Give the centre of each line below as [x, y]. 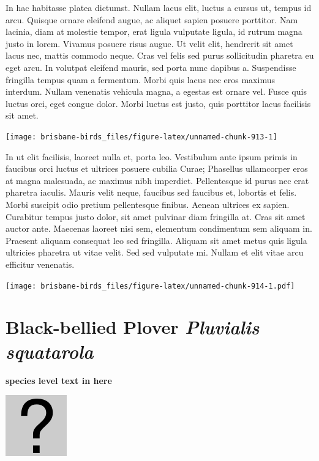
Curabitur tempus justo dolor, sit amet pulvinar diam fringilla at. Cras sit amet [156, 216]
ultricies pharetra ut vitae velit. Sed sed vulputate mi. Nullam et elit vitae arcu [155, 252]
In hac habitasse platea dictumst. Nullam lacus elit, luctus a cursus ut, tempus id [159, 7]
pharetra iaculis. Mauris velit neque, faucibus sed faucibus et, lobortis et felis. [151, 192]
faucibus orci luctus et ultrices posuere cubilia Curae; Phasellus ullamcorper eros [157, 168]
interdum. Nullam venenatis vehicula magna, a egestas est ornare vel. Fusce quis [156, 91]
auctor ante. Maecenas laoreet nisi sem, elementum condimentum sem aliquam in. [159, 228]
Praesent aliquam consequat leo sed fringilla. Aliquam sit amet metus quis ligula [156, 240]
